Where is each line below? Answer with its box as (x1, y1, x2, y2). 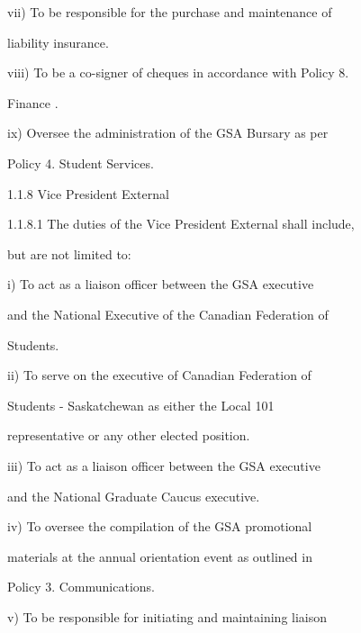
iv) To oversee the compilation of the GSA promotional (7, 517, 312, 536)
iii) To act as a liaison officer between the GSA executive (7, 456, 320, 475)
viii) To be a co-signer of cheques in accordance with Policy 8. (7, 63, 349, 82)
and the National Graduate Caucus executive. (7, 486, 260, 505)
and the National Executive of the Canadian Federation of (7, 304, 329, 323)
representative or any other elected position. (7, 426, 250, 445)
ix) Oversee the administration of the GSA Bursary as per (7, 123, 329, 142)
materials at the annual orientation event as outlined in (7, 547, 312, 565)
